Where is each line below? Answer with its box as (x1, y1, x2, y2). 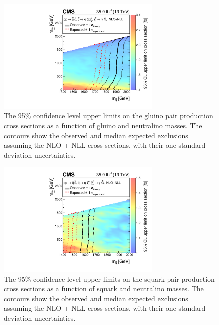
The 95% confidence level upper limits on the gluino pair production (4, 110, 213, 121)
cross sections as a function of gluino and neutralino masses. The (4, 120, 202, 130)
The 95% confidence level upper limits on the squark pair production (4, 273, 215, 284)
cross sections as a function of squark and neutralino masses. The (4, 283, 204, 294)
